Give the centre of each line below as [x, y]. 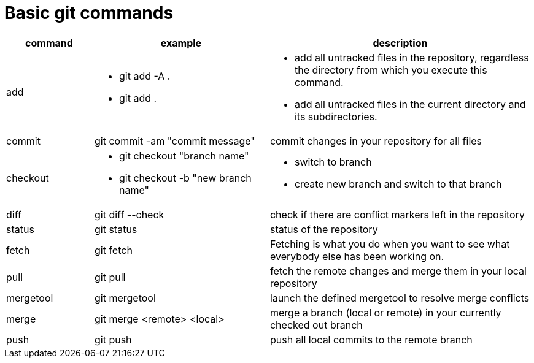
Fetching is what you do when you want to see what [390, 244]
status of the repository [324, 229]
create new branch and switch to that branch [398, 184]
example [181, 43]
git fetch [113, 250]
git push [113, 339]
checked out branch [316, 325]
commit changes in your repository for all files [376, 141]
